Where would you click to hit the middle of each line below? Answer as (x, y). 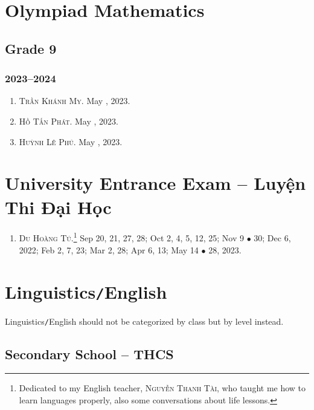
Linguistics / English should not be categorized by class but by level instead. (144, 321)
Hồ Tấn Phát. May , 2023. (69, 121)
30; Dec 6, (272, 238)
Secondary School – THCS (89, 353)
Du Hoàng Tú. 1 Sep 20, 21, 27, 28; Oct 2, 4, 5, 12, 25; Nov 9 (131, 237)
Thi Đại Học (58, 207)
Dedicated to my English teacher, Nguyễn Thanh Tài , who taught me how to (162, 388)
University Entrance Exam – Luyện (155, 183)
